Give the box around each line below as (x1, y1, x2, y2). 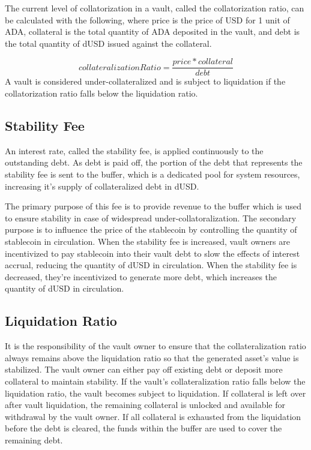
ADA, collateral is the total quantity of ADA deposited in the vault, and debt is (5, 25, 300, 38)
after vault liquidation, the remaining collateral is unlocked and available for (5, 398, 285, 411)
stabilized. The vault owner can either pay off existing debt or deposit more (5, 363, 283, 376)
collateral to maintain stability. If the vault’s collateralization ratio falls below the (5, 374, 306, 387)
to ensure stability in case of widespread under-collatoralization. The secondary (5, 211, 297, 224)
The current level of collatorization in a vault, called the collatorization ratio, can (5, 2, 304, 14)
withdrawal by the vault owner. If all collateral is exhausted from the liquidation (5, 410, 301, 422)
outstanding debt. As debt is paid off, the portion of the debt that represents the (5, 156, 303, 169)
